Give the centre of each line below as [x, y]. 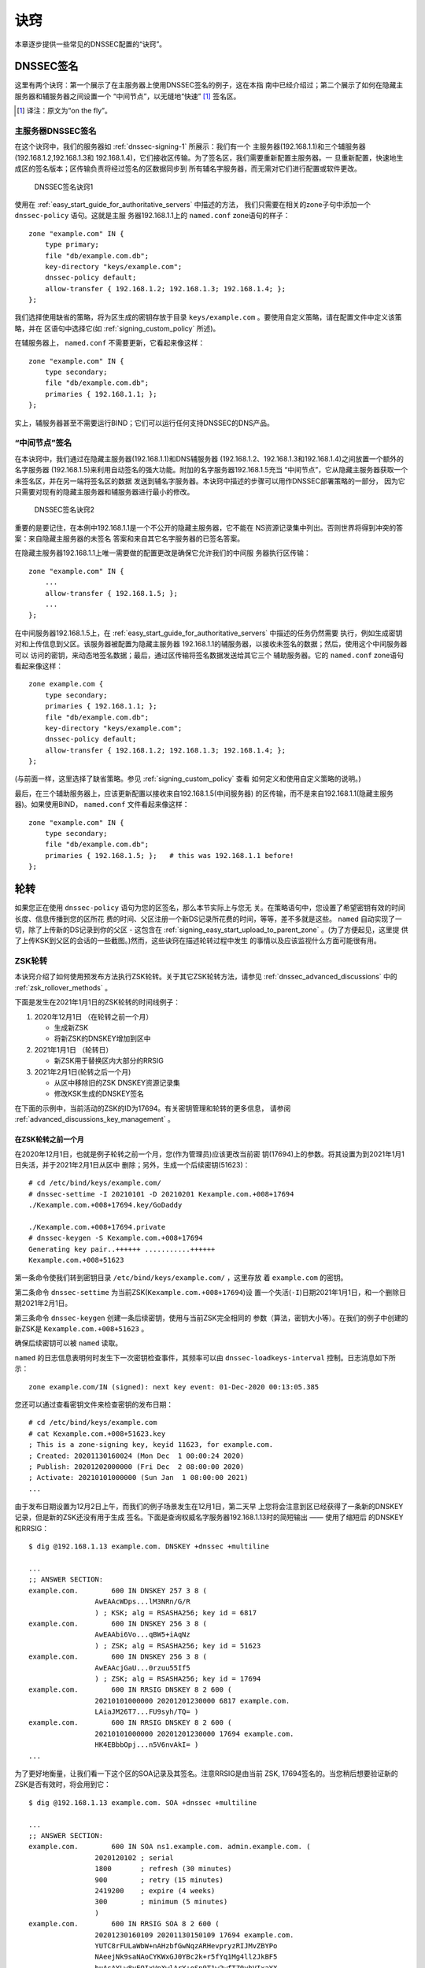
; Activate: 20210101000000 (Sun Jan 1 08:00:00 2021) [139, 1478]
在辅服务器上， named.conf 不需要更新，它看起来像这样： [110, 343]
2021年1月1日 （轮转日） [74, 1049]
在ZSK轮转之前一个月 [49, 1139]
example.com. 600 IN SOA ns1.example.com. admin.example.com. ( [170, 1847]
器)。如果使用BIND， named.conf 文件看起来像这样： [102, 805]
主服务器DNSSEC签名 [55, 131]
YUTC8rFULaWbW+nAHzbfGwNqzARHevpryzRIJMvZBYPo [186, 1946]
